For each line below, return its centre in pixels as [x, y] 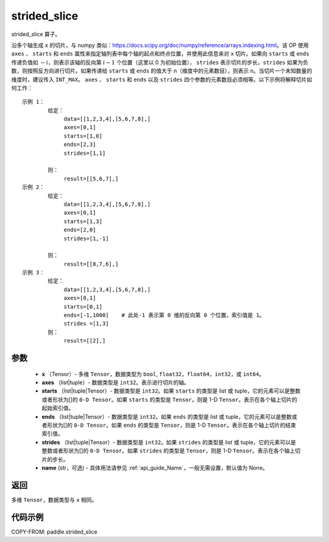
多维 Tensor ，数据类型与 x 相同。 [54, 499]
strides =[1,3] [86, 324]
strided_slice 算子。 [36, 34]
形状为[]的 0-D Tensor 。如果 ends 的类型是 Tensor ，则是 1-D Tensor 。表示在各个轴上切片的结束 [172, 425]
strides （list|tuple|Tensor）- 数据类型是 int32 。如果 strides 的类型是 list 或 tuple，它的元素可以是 [169, 442]
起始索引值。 [58, 408]
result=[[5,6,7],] [91, 179]
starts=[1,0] [83, 136]
